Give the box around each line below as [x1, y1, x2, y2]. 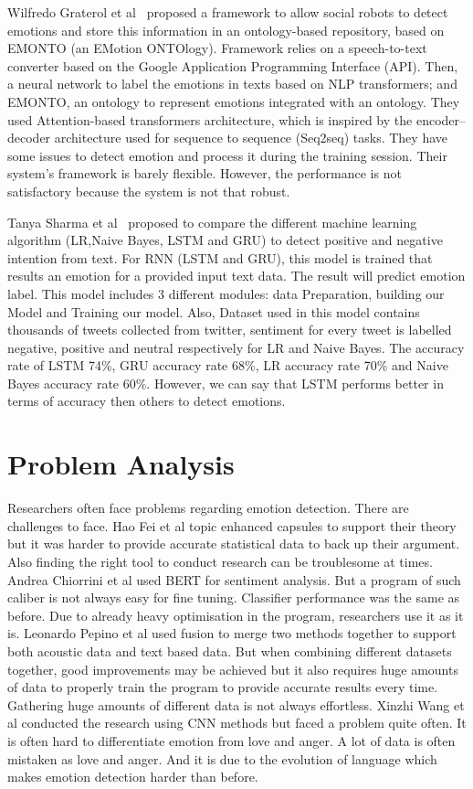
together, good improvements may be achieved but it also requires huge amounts [7, 659, 458, 678]
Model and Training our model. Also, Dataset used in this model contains [7, 302, 420, 321]
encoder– [415, 110, 467, 129]
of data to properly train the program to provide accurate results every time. [7, 677, 438, 697]
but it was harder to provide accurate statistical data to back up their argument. [7, 534, 460, 553]
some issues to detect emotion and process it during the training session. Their [7, 145, 447, 165]
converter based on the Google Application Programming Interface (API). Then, [7, 56, 458, 75]
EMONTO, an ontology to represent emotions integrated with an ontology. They [7, 91, 460, 111]
